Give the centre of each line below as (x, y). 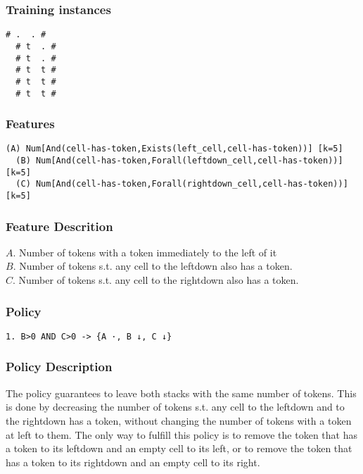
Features (30, 124)
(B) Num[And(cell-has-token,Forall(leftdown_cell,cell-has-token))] (179, 161)
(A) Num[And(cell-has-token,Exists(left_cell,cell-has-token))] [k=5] (174, 149)
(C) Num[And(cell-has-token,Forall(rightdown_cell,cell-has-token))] (182, 184)
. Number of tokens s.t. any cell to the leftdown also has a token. (153, 266)
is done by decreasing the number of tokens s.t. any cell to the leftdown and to (175, 407)
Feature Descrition (59, 226)
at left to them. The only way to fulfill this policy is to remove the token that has (181, 434)
